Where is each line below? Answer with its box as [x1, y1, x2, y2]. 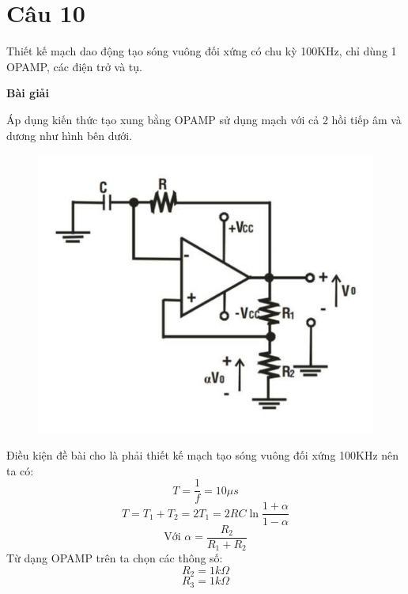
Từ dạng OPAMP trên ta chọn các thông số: [6, 550, 223, 566]
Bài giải [6, 85, 49, 101]
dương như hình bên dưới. [6, 127, 133, 143]
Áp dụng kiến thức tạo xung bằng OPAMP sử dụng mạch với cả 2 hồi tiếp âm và [6, 111, 402, 127]
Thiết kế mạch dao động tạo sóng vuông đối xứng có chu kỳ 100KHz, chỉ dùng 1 [6, 43, 397, 59]
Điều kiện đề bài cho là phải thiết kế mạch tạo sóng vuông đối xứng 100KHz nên [6, 447, 399, 463]
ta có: [6, 462, 34, 479]
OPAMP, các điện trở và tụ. [6, 58, 142, 74]
